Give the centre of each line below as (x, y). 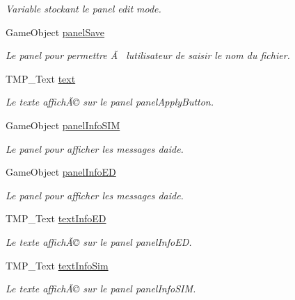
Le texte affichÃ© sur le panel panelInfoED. (99, 241)
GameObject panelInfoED (61, 172)
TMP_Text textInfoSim (57, 265)
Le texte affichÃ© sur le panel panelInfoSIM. (101, 289)
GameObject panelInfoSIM (63, 125)
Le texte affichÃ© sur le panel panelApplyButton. (110, 102)
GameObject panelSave (55, 32)
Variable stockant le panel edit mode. (83, 8)
